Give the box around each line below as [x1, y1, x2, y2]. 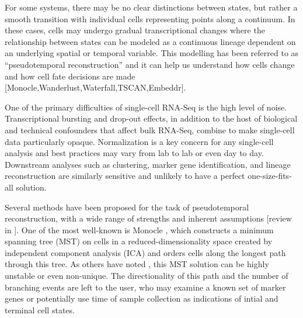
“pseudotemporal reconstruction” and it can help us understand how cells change [5, 58, 295, 70]
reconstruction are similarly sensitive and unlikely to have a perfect [5, 170, 245, 182]
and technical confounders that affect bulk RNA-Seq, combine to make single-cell [5, 123, 295, 136]
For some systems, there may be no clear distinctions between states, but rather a [5, 1, 298, 13]
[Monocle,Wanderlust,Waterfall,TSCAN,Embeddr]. [5, 81, 186, 94]
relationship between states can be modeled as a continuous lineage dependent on [5, 35, 296, 47]
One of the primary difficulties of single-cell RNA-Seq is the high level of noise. [5, 101, 287, 113]
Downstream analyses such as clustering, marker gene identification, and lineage [5, 158, 291, 170]
